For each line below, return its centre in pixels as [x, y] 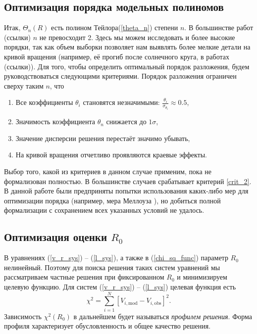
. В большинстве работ [219, 27]
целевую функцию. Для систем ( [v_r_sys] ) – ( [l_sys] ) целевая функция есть [120, 286]
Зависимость [23, 316]
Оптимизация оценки [56, 237]
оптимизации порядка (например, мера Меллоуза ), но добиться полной [112, 200]
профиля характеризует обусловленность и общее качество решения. [107, 326]
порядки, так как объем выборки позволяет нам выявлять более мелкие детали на [127, 47]
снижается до [126, 121]
